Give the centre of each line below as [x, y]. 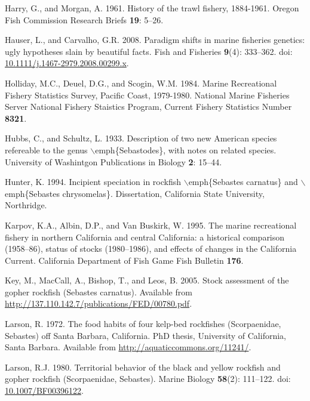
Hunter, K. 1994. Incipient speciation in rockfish [93, 182]
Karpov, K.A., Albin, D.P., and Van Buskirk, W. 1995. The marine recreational [151, 225]
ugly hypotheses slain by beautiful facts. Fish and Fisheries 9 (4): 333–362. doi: [149, 51]
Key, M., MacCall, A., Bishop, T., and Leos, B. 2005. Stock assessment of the [147, 280]
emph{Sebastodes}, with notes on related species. [186, 149]
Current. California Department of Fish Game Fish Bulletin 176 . [124, 260]
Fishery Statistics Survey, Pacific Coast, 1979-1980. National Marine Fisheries [147, 95]
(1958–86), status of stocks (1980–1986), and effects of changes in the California [151, 249]
